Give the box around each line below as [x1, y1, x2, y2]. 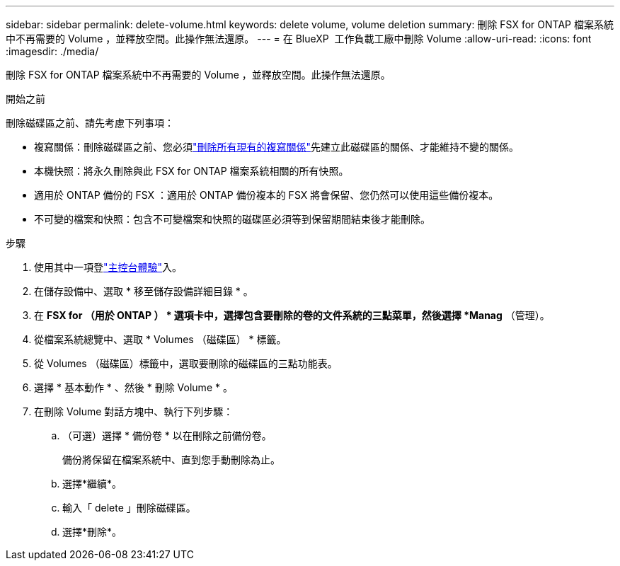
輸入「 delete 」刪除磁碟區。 [62, 502, 196, 514]
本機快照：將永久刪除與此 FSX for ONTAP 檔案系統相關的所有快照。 [34, 165, 349, 177]
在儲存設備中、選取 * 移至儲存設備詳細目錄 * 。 [34, 285, 253, 297]
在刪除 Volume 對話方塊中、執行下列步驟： [34, 405, 234, 417]
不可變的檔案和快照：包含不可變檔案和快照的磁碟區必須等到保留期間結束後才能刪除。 [34, 213, 430, 225]
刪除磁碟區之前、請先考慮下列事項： [6, 117, 174, 129]
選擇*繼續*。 [62, 478, 122, 490]
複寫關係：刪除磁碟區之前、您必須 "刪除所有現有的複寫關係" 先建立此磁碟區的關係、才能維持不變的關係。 [34, 141, 519, 153]
